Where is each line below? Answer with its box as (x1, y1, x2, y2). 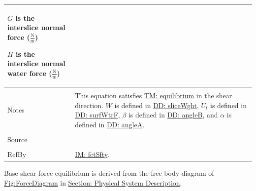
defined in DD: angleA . (75, 119, 145, 129)
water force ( (7, 68, 52, 78)
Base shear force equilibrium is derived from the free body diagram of (4, 168, 214, 178)
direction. (75, 100, 103, 110)
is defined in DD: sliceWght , (114, 100, 199, 110)
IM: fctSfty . (75, 149, 109, 159)
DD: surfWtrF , (75, 110, 120, 120)
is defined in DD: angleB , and (128, 110, 218, 120)
